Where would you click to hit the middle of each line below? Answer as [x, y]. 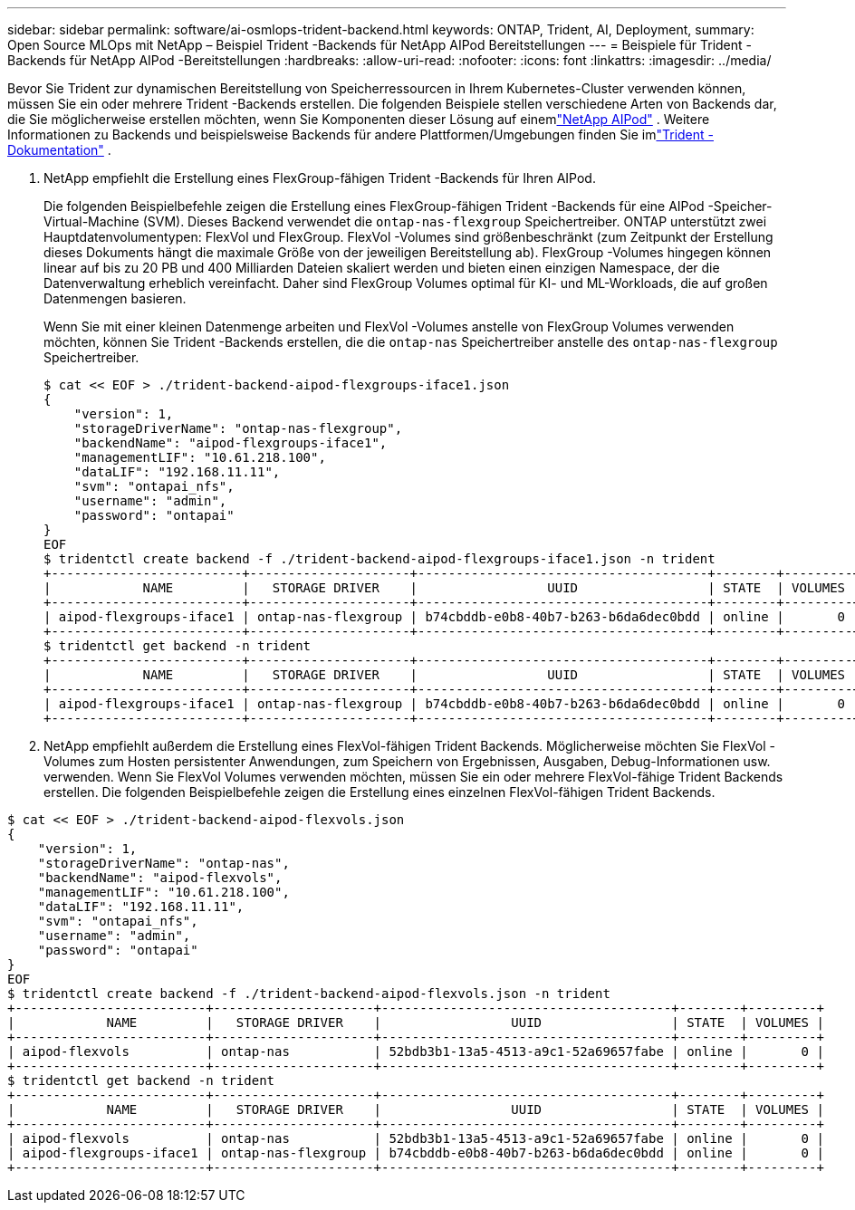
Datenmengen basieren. [115, 298]
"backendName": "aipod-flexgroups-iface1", [231, 443]
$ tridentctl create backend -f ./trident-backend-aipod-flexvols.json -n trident [309, 994]
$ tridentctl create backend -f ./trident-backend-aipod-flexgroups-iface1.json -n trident [379, 559]
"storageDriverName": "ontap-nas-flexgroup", [238, 428]
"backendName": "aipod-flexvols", [160, 878]
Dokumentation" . [59, 150]
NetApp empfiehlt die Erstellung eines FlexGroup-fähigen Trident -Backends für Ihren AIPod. [320, 178]
